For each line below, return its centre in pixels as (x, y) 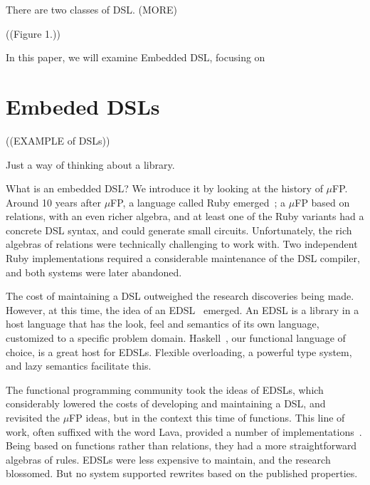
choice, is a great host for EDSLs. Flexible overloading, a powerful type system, (179, 351)
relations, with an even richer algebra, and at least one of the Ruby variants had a (185, 216)
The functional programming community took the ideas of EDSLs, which (165, 389)
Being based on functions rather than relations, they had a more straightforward (181, 445)
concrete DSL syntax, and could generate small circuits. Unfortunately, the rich (179, 230)
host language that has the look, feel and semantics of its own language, (163, 324)
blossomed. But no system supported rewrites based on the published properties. (182, 473)
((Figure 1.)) (33, 33)
